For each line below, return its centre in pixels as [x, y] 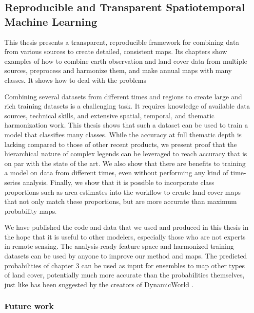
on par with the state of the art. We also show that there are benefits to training [125, 163]
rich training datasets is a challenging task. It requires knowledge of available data [127, 106]
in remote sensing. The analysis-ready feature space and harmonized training [119, 246]
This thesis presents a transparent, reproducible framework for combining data [122, 42]
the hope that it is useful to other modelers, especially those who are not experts [125, 236]
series [12, 182]
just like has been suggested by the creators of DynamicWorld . [99, 284]
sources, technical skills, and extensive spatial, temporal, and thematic [109, 115]
